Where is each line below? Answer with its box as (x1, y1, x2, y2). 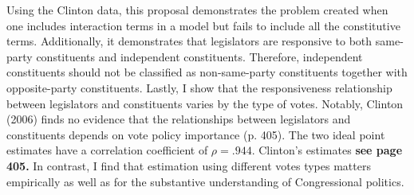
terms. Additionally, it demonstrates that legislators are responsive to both (6, 33, 373, 49)
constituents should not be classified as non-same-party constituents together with (6, 64, 408, 80)
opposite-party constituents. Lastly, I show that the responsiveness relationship (6, 79, 392, 96)
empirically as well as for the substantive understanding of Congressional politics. (6, 173, 404, 189)
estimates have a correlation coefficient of (6, 142, 208, 158)
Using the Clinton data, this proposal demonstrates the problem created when (6, 2, 388, 18)
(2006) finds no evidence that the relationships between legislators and (6, 111, 351, 127)
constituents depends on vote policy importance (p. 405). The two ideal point (6, 126, 385, 142)
